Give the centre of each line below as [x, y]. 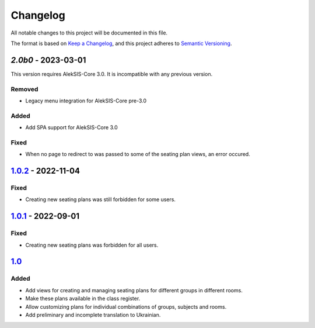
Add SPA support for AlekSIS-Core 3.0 [71, 127]
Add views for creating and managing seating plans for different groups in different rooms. [134, 290]
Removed [24, 89]
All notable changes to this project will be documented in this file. [89, 33]
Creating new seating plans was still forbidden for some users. [101, 199]
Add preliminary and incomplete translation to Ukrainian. [93, 315]
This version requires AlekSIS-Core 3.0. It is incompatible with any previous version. [112, 74]
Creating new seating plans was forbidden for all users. [92, 245]
